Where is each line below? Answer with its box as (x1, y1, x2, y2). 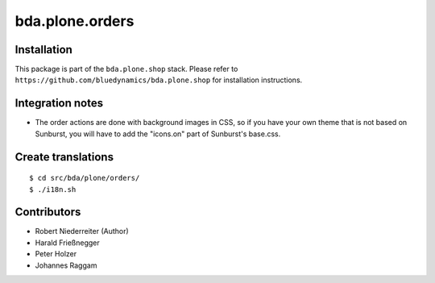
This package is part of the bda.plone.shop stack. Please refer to (14, 65, 238, 74)
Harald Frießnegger (35, 238, 100, 248)
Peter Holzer (35, 249, 77, 259)
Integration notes (14, 97, 104, 110)
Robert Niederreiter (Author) (35, 227, 129, 236)
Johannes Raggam (35, 260, 97, 270)
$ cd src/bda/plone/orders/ (29, 173, 140, 183)
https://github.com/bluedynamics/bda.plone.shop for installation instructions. (14, 75, 303, 85)
